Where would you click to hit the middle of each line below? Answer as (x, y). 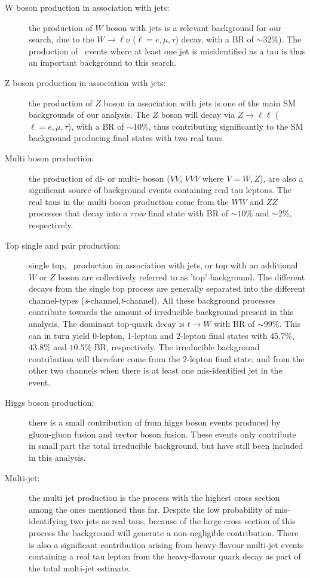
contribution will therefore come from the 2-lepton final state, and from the (167, 358)
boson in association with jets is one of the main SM (199, 103)
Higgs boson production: (50, 402)
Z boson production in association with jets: (85, 82)
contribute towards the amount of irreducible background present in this (161, 312)
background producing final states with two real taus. (127, 138)
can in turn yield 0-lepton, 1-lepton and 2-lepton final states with (148, 335)
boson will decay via (198, 114)
